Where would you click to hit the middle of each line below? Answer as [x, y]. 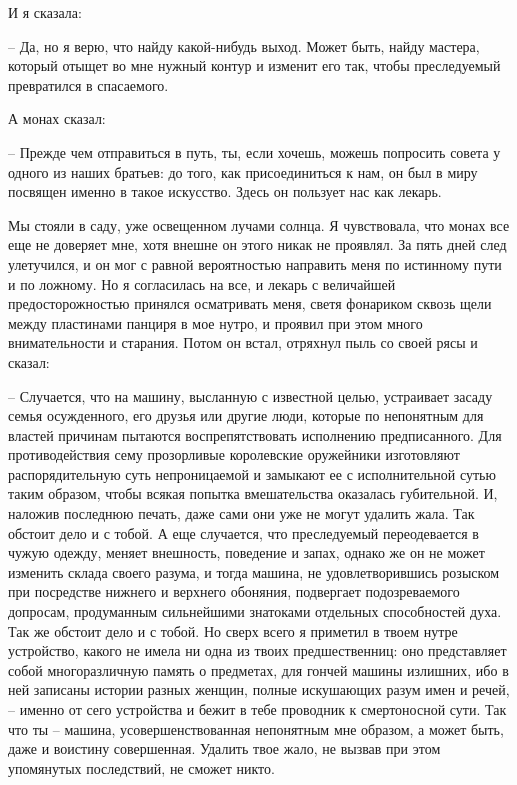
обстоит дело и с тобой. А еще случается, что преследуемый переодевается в [243, 532]
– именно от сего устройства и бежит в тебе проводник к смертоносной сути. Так [257, 709]
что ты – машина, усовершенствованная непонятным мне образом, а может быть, [256, 728]
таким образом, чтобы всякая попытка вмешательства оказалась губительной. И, [253, 493]
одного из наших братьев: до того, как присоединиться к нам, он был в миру [243, 171]
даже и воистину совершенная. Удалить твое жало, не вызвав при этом [224, 748]
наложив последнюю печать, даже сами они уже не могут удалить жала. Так [241, 513]
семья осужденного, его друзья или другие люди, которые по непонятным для [246, 415]
